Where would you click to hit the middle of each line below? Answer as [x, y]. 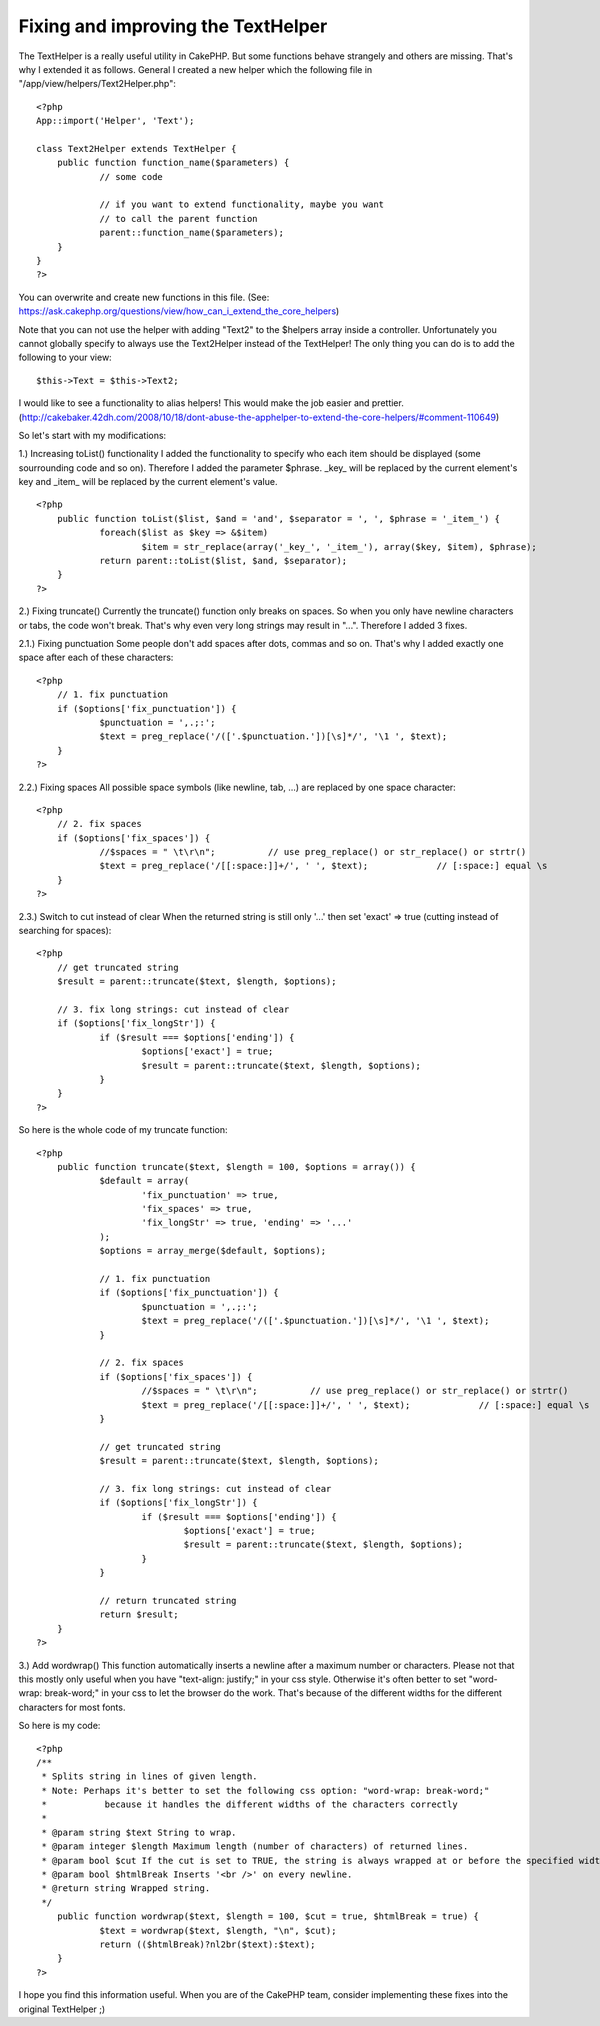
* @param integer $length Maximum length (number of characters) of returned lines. [255, 1846]
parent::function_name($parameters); [192, 233]
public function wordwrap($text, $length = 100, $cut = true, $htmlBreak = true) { [268, 1916]
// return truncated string [168, 1600]
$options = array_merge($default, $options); [213, 1251]
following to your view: [65, 357]
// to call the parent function [179, 218]
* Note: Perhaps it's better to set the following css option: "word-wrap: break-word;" [265, 1790]
